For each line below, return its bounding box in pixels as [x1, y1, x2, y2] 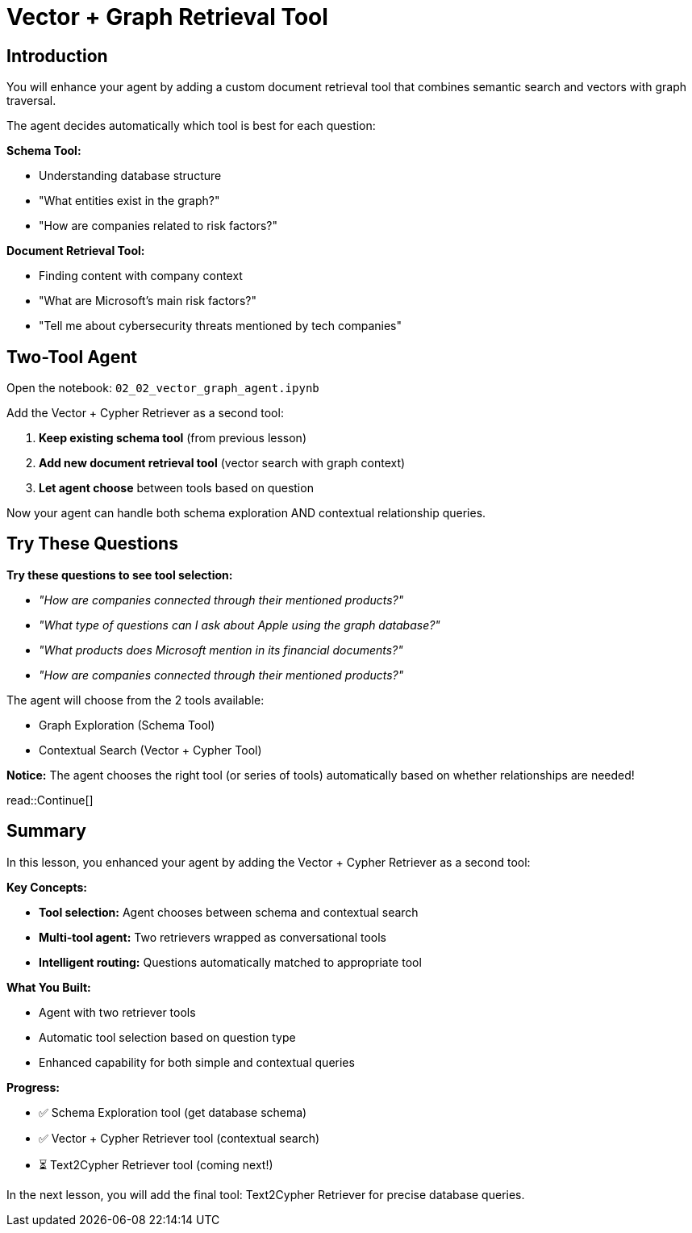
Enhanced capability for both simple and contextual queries [39, 1055, 355, 1069]
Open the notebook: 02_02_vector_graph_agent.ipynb [6, 381, 319, 395]
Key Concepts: [6, 880, 87, 894]
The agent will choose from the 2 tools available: [6, 692, 265, 707]
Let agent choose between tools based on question [39, 481, 314, 495]
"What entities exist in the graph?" [39, 194, 220, 208]
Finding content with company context [39, 269, 243, 283]
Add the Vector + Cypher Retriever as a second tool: [6, 406, 284, 420]
